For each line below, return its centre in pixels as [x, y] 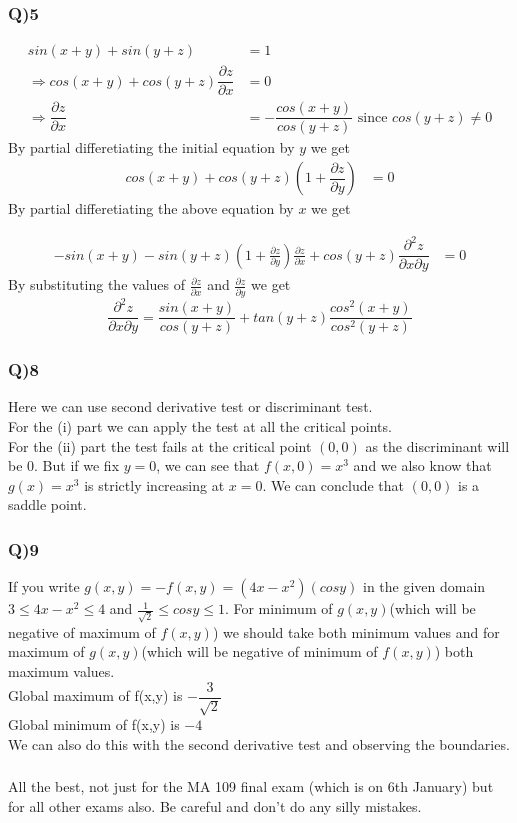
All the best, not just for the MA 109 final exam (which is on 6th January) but [251, 786]
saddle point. [47, 504]
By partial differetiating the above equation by [151, 208]
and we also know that [422, 465]
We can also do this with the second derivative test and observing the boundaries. [259, 743]
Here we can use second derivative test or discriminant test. [190, 406]
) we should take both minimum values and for [356, 631]
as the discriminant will [437, 445]
